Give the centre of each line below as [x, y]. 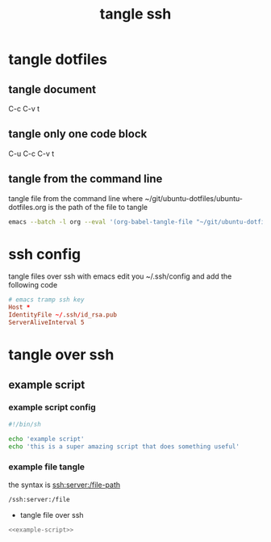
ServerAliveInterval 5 [46, 323]
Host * [19, 308]
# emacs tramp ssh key [46, 300]
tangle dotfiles [58, 59]
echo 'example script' [46, 439]
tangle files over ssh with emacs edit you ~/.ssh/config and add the [120, 276]
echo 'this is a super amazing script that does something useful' [124, 446]
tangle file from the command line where [76, 198]
